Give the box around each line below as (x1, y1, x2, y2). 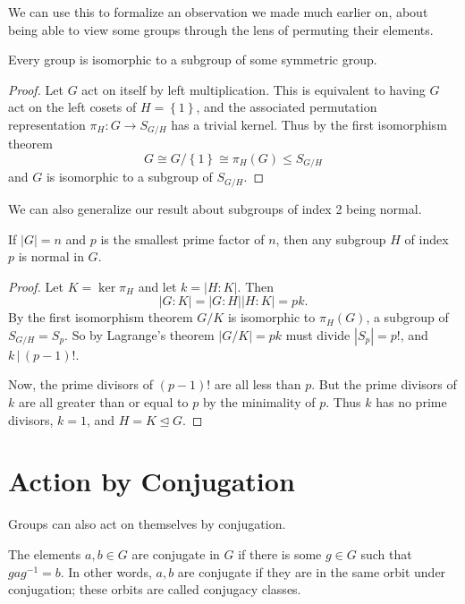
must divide (285, 325, 351, 344)
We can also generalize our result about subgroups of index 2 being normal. (8, 199, 422, 217)
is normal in (18, 247, 84, 266)
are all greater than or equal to (18, 393, 189, 412)
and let (138, 276, 177, 295)
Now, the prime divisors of (8, 375, 154, 394)
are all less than (214, 375, 301, 394)
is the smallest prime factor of (100, 229, 265, 248)
